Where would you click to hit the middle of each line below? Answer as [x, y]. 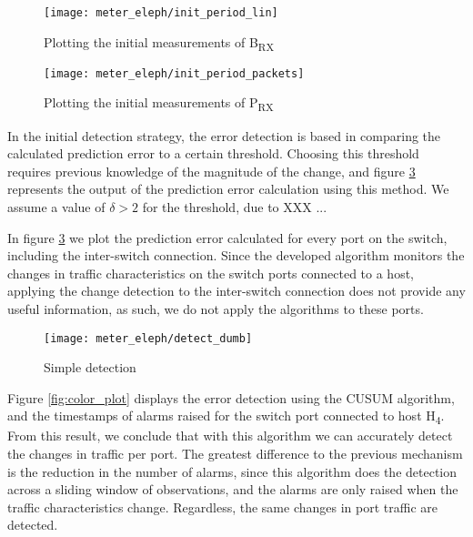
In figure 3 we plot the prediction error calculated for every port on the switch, [227, 237]
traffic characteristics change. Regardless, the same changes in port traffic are [222, 507]
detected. [33, 525]
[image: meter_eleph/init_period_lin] [161, 13]
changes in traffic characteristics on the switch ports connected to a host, [211, 273]
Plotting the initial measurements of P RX [159, 104]
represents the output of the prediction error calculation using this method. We [228, 189]
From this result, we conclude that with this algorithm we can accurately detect [230, 436]
